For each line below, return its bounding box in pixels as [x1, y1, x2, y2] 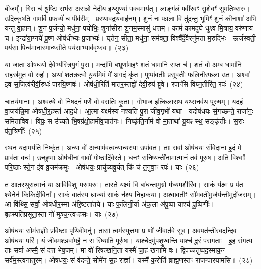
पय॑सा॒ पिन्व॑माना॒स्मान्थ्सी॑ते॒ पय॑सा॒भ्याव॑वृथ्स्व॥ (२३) [5, 42, 129, 53]
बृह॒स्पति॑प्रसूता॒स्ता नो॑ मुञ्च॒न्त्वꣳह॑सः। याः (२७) [5, 208, 118, 219]
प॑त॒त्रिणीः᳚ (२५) [5, 125, 42, 136]
